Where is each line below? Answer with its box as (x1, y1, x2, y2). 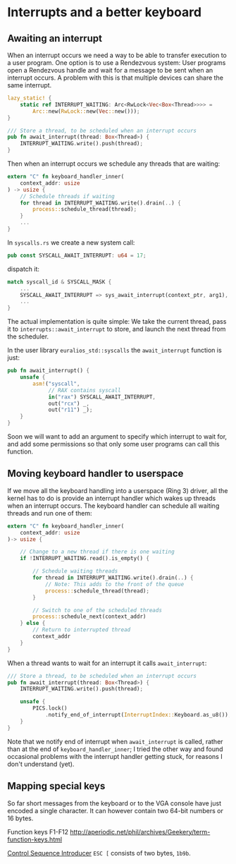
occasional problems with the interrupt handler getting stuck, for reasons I (7, 752, 223, 760)
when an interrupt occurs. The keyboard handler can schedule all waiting (7, 501, 220, 510)
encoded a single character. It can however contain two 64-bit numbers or (7, 806, 223, 815)
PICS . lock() (32, 705, 68, 712)
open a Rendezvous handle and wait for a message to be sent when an (7, 66, 213, 74)
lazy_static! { (7, 95, 52, 102)
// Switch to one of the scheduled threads (32, 607, 162, 614)
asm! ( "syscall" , (32, 380, 80, 387)
